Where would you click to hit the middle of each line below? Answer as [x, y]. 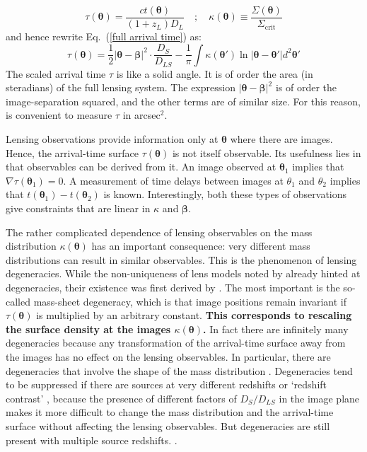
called [18, 301]
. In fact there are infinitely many [276, 329]
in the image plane [319, 398]
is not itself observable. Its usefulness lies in [267, 152]
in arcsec [141, 115]
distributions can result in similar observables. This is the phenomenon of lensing [181, 259]
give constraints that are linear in [78, 208]
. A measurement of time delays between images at [173, 180]
